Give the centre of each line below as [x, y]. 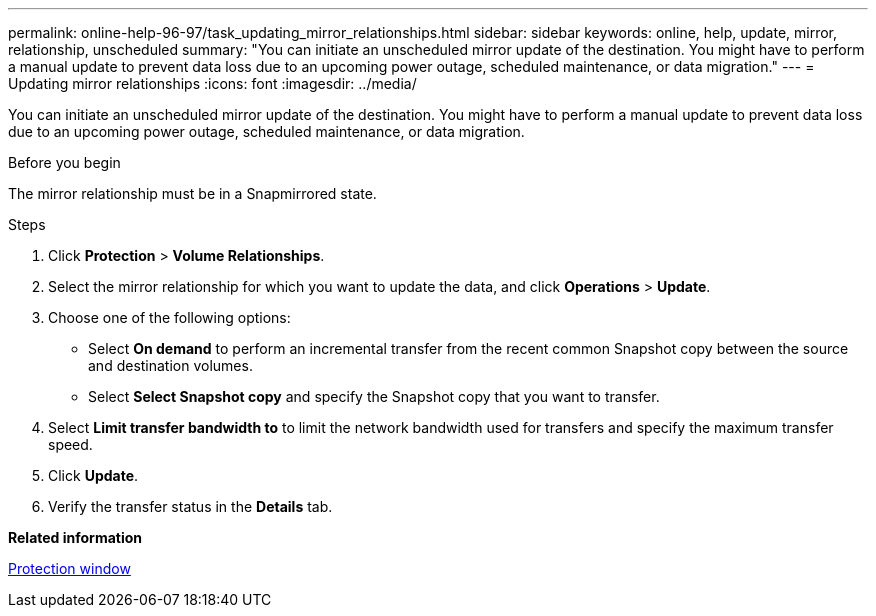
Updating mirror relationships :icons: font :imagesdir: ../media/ [212, 83]
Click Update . [93, 475]
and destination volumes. [170, 365]
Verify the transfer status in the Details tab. [190, 506]
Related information [75, 537]
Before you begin [64, 162]
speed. [70, 444]
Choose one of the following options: [169, 317]
